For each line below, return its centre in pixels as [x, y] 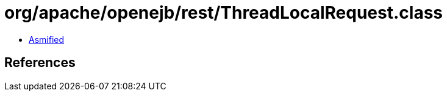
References [40, 63]
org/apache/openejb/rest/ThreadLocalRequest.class [224, 13]
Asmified [47, 39]
